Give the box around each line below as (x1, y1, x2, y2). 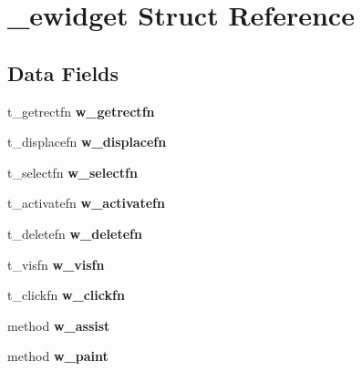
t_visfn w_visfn (7, 254, 105, 273)
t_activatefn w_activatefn (7, 193, 165, 212)
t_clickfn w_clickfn (7, 285, 125, 304)
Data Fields (7, 58, 119, 87)
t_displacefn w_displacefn (7, 132, 167, 151)
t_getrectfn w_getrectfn (7, 101, 155, 120)
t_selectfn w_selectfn (7, 162, 138, 181)
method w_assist (7, 315, 110, 335)
